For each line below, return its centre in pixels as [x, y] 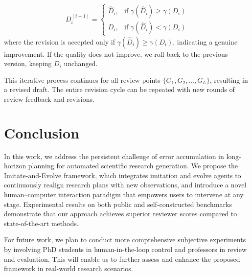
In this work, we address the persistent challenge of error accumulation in [114, 156]
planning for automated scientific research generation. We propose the [133, 166]
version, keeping [28, 63]
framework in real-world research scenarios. [69, 268]
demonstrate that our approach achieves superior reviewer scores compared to [121, 214]
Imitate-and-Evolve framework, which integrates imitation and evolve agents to [123, 175]
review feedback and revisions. [49, 99]
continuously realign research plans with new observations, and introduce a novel [125, 185]
